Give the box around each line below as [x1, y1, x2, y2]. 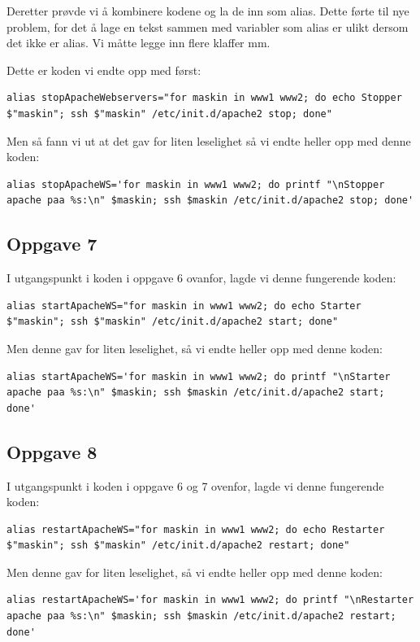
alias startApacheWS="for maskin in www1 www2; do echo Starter [6, 299, 362, 312]
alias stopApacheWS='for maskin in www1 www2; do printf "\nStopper [6, 178, 385, 190]
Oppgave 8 [6, 439, 97, 464]
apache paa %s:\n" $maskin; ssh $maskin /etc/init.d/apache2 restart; [6, 610, 396, 622]
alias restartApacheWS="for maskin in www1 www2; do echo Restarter [6, 523, 385, 535]
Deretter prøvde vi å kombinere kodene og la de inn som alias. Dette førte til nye [6, 2, 409, 19]
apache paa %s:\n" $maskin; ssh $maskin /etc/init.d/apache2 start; [6, 387, 385, 399]
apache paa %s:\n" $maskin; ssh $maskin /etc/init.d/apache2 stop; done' [6, 194, 414, 207]
